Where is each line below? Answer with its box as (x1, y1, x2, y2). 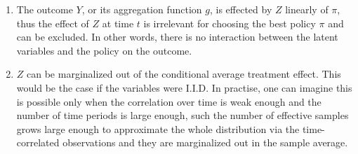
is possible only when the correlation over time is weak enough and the (16, 94, 321, 108)
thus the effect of (16, 15, 89, 30)
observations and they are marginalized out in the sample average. (62, 135, 348, 150)
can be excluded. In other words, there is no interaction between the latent (16, 29, 338, 44)
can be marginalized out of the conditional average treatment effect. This (27, 66, 341, 81)
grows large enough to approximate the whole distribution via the (16, 121, 300, 136)
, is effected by (209, 2, 272, 16)
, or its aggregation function (81, 2, 202, 16)
